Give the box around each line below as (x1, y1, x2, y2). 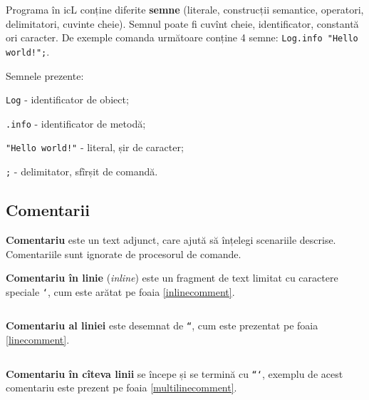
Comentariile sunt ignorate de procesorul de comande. (6, 246, 241, 261)
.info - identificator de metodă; (6, 116, 146, 130)
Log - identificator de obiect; (6, 92, 129, 107)
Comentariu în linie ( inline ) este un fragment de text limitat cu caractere (6, 270, 338, 285)
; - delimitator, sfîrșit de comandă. (6, 164, 158, 179)
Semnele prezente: (6, 68, 84, 83)
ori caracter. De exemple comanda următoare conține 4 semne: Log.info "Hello (6, 30, 358, 45)
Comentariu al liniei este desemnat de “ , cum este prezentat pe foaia (6, 318, 318, 333)
